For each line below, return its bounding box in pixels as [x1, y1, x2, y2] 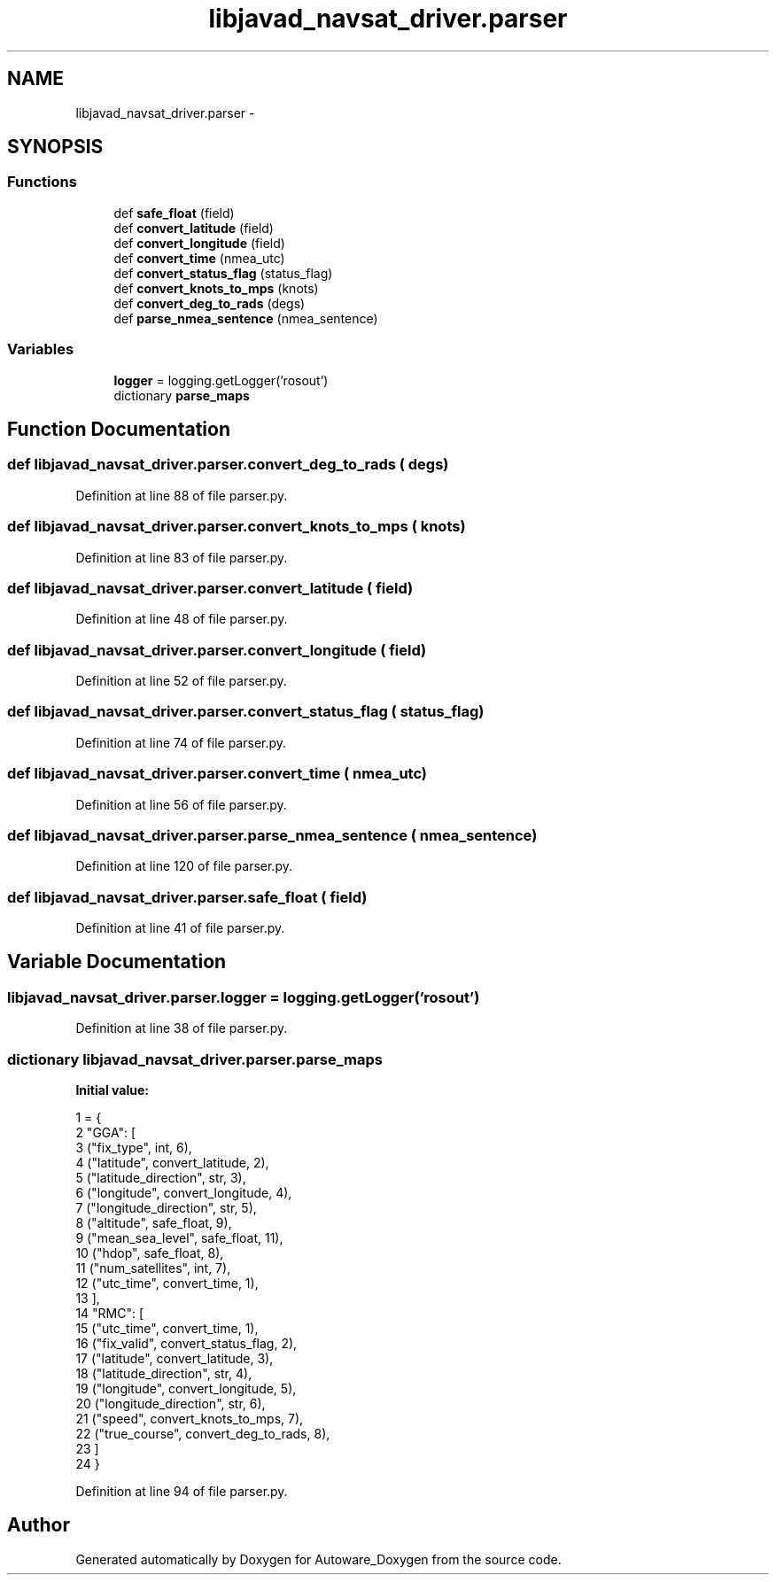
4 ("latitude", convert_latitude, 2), [75, 1155, 269, 1170]
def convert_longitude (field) [113, 235, 285, 251]
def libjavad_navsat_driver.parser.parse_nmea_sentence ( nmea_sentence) [7, 826, 538, 844]
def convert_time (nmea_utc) [113, 250, 285, 266]
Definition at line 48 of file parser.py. [75, 611, 288, 627]
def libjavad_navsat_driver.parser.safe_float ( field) [7, 888, 368, 906]
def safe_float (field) [113, 205, 235, 221]
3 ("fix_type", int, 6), [75, 1140, 192, 1155]
